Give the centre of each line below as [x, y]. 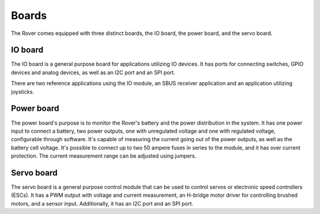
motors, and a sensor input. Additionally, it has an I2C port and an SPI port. [102, 203]
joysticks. [23, 91]
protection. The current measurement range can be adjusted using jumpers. [104, 156]
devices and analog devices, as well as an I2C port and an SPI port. [93, 72]
